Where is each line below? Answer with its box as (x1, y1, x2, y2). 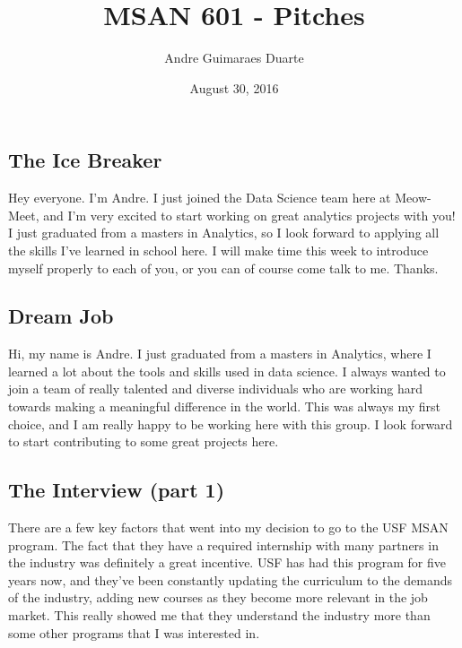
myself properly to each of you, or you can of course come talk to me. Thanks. (8, 258, 439, 277)
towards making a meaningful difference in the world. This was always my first (8, 397, 440, 416)
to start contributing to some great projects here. (8, 432, 279, 451)
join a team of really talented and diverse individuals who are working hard (8, 379, 423, 398)
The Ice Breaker (8, 146, 162, 174)
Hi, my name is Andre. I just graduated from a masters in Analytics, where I (8, 344, 431, 363)
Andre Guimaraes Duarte (164, 48, 304, 67)
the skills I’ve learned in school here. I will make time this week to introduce (8, 240, 429, 259)
